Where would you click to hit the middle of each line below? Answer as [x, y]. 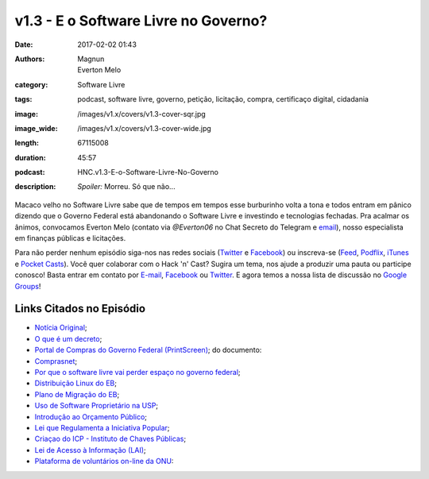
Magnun [91, 59]
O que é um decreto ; [68, 338]
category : [31, 84]
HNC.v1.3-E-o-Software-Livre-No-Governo [148, 172]
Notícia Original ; [61, 328]
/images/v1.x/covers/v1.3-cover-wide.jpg [145, 128]
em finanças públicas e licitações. [70, 238]
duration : [31, 157]
